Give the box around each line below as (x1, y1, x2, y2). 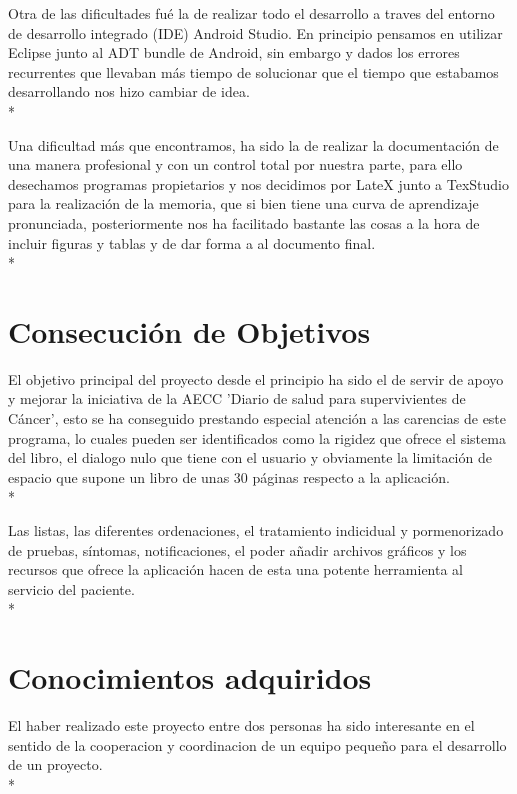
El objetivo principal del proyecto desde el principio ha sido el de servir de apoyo (8, 368, 504, 389)
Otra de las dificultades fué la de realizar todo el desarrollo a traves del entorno (8, 3, 495, 23)
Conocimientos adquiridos (8, 657, 372, 698)
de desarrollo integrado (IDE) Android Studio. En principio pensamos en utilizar (8, 22, 503, 43)
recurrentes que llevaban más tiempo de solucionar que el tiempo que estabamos (8, 61, 499, 82)
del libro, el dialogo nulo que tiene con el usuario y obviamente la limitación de (8, 447, 492, 468)
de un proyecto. (8, 754, 103, 775)
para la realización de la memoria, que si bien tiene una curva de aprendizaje (8, 193, 479, 214)
